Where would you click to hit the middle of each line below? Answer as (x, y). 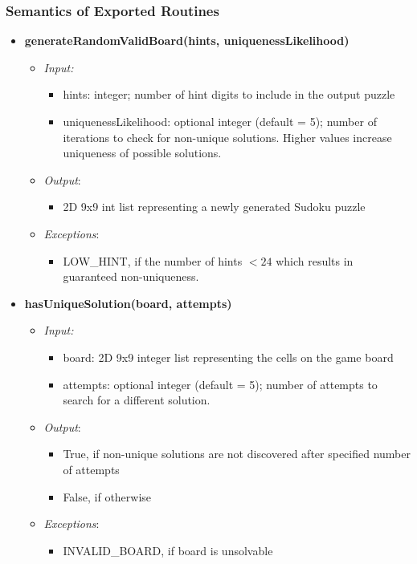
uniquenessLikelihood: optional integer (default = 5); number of (220, 121)
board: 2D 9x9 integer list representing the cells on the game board (228, 357)
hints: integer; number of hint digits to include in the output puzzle (229, 94)
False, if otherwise (107, 496)
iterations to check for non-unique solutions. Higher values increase (227, 137)
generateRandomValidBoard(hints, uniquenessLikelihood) (187, 41)
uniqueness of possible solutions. (142, 153)
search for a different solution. (137, 400)
